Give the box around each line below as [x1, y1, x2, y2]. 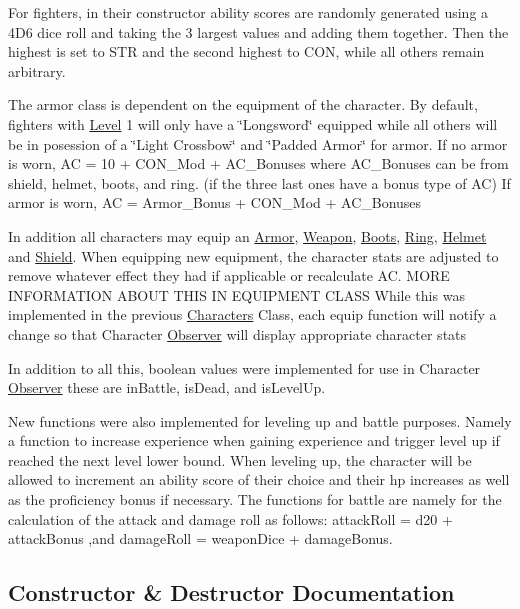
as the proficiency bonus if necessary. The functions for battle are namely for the [8, 489, 502, 510]
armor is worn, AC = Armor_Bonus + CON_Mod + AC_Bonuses [8, 192, 422, 213]
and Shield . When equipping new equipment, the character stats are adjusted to [8, 245, 499, 266]
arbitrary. [8, 60, 66, 81]
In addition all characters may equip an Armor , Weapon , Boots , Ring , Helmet [8, 225, 487, 246]
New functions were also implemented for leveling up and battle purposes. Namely [8, 410, 512, 431]
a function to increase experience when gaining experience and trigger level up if [8, 430, 500, 451]
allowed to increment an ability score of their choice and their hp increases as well [8, 469, 510, 490]
